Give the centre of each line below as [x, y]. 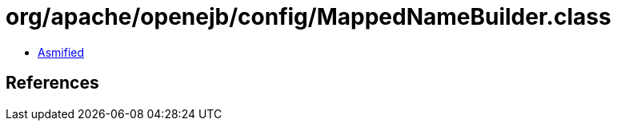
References [52, 83]
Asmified [61, 52]
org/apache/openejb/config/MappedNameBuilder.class [308, 17]
